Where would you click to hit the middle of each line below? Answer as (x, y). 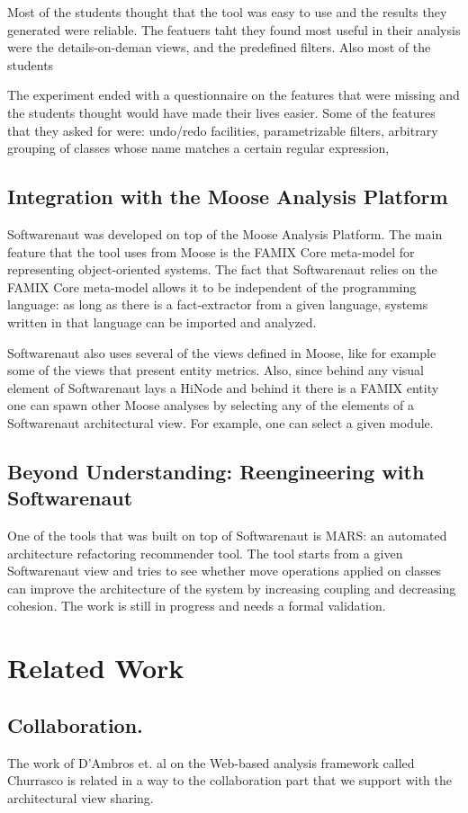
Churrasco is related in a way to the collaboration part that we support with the (229, 780)
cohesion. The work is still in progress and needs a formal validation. (197, 606)
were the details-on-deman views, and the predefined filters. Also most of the (219, 47)
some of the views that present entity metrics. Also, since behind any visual (216, 370)
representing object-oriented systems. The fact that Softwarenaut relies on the (222, 269)
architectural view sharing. (81, 797)
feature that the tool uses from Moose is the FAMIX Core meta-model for (211, 251)
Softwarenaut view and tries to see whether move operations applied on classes (225, 571)
